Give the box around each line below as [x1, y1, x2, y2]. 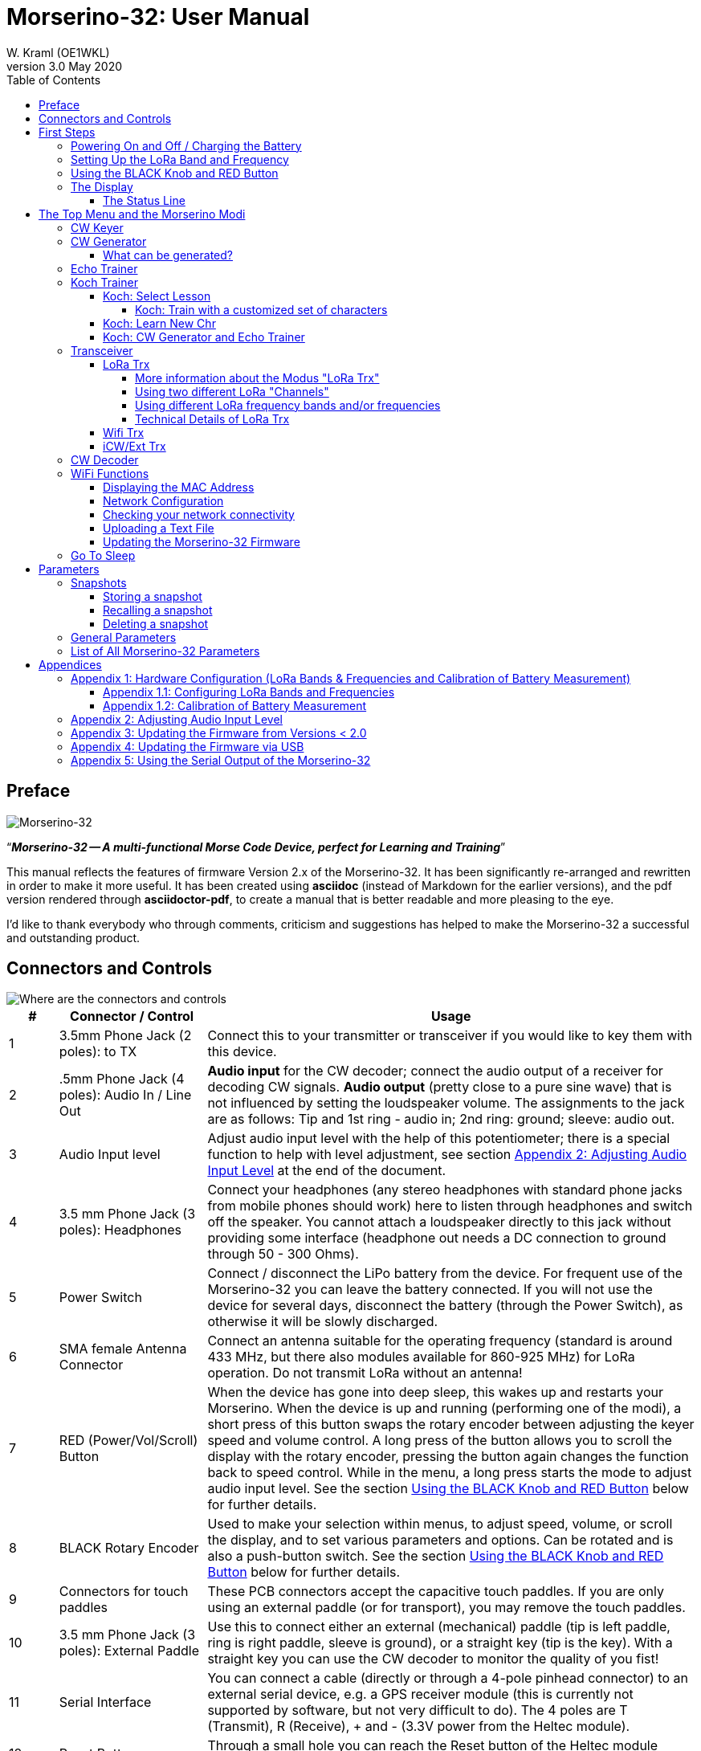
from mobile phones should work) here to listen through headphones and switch [207, 1198, 693, 1214]
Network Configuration [103, 493, 224, 508]
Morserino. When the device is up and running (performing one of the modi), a [207, 1400, 682, 1417]
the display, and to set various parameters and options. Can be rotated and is [207, 1532, 674, 1549]
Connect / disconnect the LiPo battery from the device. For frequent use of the [207, 1265, 683, 1282]
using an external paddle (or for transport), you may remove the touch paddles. [207, 1599, 686, 1616]
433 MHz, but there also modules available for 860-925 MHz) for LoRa [207, 1349, 635, 1365]
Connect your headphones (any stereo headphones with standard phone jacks [207, 1182, 683, 1198]
